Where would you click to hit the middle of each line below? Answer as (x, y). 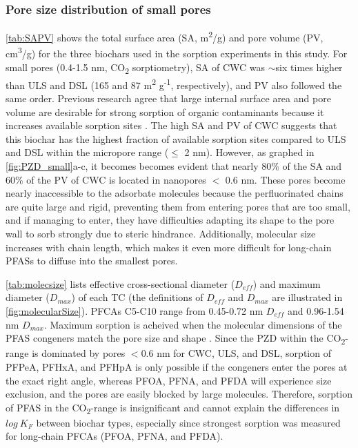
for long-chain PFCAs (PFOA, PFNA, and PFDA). (115, 436)
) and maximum (287, 283)
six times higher (309, 67)
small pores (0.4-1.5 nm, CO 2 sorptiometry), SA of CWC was (136, 68)
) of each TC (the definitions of (137, 297)
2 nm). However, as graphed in (249, 152)
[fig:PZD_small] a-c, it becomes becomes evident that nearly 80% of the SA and (174, 166)
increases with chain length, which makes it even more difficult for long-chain (169, 247)
